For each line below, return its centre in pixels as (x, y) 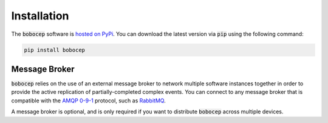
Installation (40, 16)
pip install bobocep (54, 50)
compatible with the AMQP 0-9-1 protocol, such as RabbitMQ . (89, 101)
